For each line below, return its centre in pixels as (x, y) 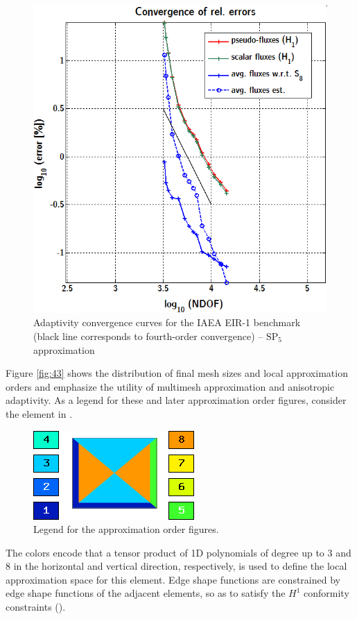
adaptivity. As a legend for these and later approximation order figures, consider (176, 400)
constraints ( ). (36, 607)
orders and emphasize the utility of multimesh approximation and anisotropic (170, 386)
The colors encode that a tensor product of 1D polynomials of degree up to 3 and (178, 552)
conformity (326, 593)
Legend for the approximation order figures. (126, 529)
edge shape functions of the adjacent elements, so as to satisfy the (146, 593)
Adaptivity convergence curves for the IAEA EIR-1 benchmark (167, 322)
